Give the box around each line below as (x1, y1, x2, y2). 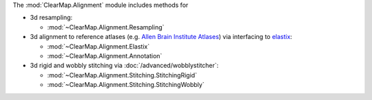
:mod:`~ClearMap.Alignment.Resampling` (47, 23, 165, 31)
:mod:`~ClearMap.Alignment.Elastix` (47, 42, 150, 51)
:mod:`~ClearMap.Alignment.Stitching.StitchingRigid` (47, 71, 198, 79)
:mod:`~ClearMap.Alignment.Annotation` (47, 51, 163, 60)
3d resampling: (30, 14, 73, 22)
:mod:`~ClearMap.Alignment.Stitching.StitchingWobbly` (47, 81, 205, 89)
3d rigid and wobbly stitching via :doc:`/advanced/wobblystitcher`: (30, 62, 219, 70)
